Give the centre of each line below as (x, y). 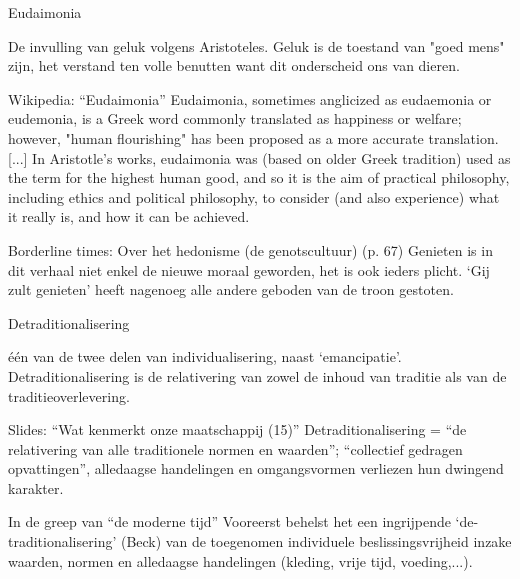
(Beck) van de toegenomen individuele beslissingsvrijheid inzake (316, 541)
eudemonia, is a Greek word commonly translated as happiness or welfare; (235, 118)
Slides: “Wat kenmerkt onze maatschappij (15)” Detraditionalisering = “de (237, 429)
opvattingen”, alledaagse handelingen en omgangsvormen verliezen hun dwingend (256, 468)
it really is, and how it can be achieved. (129, 216)
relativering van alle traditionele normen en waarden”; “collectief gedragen (235, 448)
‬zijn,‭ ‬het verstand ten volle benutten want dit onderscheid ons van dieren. (234, 65)
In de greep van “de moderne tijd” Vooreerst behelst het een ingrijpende (229, 521)
